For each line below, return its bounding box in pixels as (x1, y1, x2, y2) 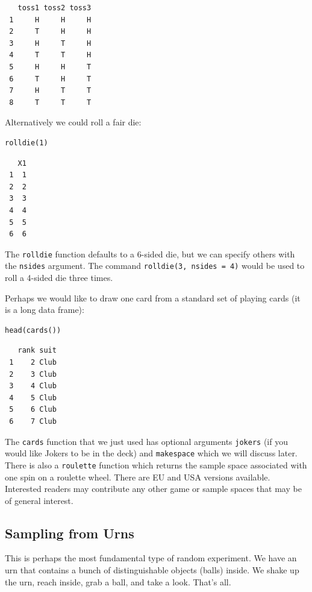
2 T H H (9, 27, 92, 36)
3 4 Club (9, 382, 57, 391)
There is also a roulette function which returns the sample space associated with (5, 458, 307, 471)
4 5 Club (9, 393, 57, 402)
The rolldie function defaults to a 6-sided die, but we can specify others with (5, 247, 295, 260)
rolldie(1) (5, 138, 48, 147)
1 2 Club (9, 357, 57, 367)
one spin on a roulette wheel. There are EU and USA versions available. (5, 470, 270, 483)
